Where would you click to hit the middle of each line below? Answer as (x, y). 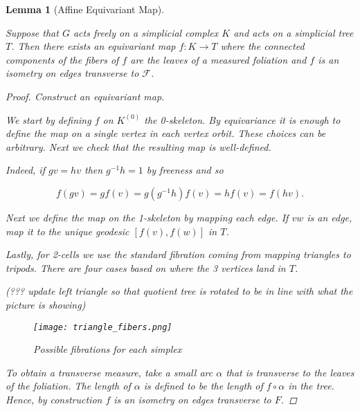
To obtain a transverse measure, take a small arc (109, 372)
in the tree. (311, 386)
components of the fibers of (62, 59)
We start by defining (48, 119)
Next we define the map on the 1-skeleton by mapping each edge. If (147, 217)
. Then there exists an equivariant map (93, 46)
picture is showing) (46, 304)
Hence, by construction (54, 399)
